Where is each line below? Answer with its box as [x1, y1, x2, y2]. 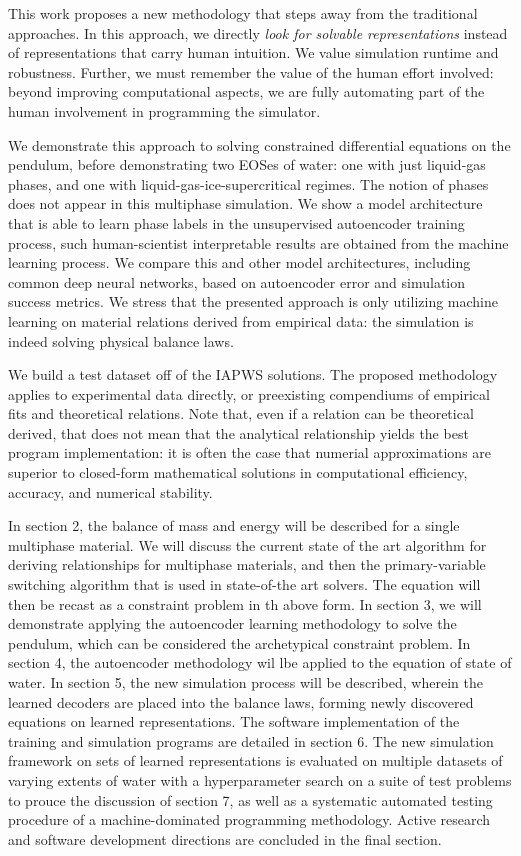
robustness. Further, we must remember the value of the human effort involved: [8, 61, 494, 82]
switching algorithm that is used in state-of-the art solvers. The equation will [8, 574, 481, 595]
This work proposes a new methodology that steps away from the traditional [8, 3, 478, 23]
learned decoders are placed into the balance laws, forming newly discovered [8, 691, 474, 712]
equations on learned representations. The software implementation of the [8, 711, 460, 732]
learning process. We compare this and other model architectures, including [8, 252, 471, 273]
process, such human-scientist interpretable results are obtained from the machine [8, 232, 509, 253]
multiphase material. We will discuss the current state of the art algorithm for [8, 534, 487, 555]
